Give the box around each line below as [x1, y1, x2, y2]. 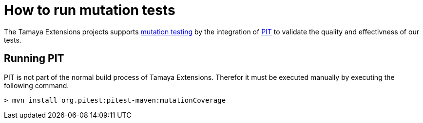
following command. [4, 81, 69, 90]
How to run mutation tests [4, 2, 175, 18]
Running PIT [4, 52, 64, 65]
